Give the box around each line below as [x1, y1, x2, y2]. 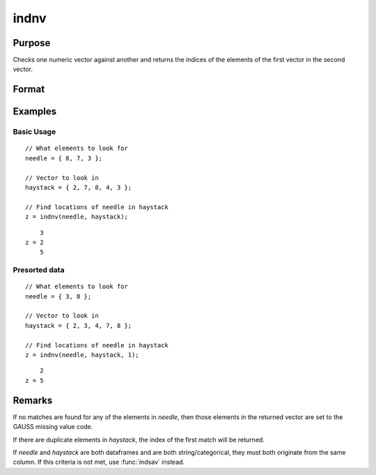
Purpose [13, 37, 51, 49]
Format [13, 84, 45, 96]
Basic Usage [13, 127, 56, 137]
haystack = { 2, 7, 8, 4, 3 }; [25, 183, 132, 191]
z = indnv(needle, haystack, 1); [25, 351, 139, 359]
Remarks [13, 394, 53, 406]
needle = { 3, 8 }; [25, 292, 92, 300]
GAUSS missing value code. [13, 423, 93, 431]
